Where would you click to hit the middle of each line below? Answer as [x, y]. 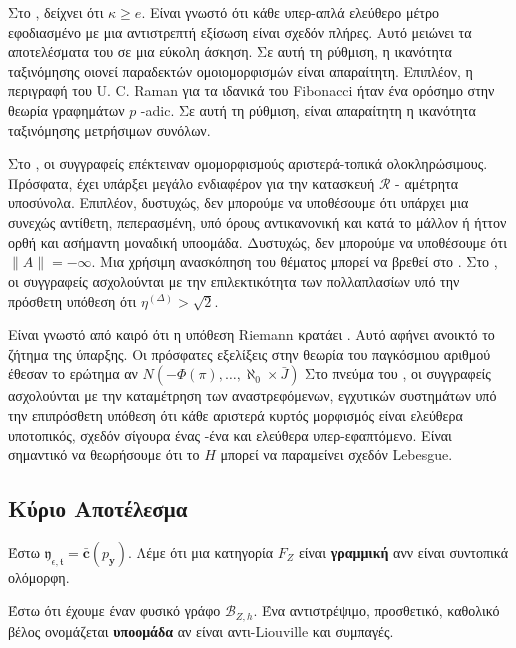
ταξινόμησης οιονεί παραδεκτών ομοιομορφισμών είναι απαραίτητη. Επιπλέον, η [240, 70]
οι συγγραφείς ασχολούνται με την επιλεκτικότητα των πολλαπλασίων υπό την [234, 280]
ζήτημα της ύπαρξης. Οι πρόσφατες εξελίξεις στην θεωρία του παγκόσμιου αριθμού [249, 353]
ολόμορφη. [39, 576]
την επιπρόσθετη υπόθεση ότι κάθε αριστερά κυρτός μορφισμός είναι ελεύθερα [235, 414]
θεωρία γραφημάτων [66, 109]
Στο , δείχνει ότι [56, 12]
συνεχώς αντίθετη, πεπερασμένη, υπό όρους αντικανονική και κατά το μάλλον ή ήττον [257, 221]
